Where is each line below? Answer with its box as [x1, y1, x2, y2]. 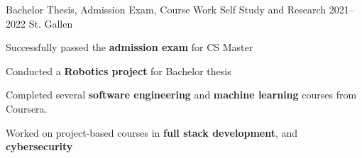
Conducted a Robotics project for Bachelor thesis [6, 63, 231, 78]
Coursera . [6, 101, 48, 115]
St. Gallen [28, 16, 73, 30]
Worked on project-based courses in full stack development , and [6, 125, 298, 140]
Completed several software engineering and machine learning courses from [6, 87, 357, 102]
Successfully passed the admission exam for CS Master [6, 40, 253, 55]
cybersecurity [6, 139, 73, 154]
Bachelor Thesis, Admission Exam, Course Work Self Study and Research [6, 2, 327, 16]
